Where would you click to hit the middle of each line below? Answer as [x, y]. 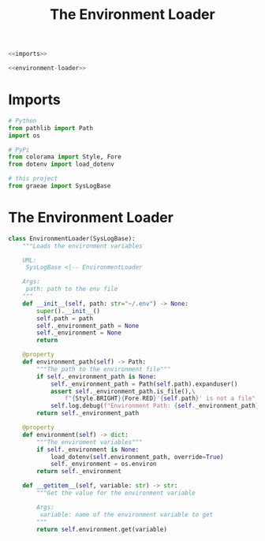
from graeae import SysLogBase [60, 186]
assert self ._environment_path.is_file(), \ [123, 391]
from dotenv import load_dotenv [61, 164]
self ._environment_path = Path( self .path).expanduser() [144, 384]
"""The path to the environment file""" [104, 369]
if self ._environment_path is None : [97, 376]
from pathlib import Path [50, 128]
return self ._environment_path [88, 413]
